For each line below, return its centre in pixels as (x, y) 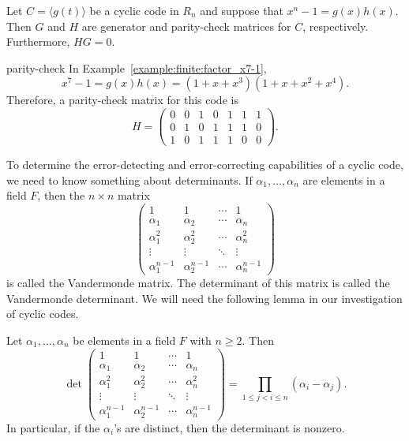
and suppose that (242, 10)
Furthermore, (38, 41)
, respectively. (336, 26)
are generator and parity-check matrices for (186, 26)
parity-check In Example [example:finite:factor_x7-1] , (137, 67)
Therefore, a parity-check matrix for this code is (122, 100)
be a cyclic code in (134, 10)
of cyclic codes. (43, 314)
